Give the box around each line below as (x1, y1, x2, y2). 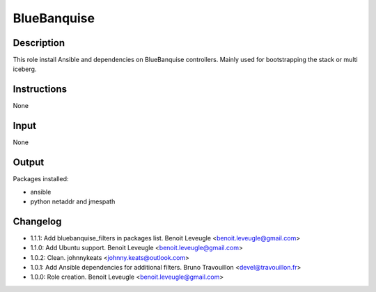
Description (13, 37, 65, 49)
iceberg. (13, 65, 37, 73)
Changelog (13, 215, 62, 227)
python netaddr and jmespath (30, 197, 116, 206)
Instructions (13, 84, 68, 95)
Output (13, 157, 45, 169)
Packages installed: (13, 175, 69, 183)
